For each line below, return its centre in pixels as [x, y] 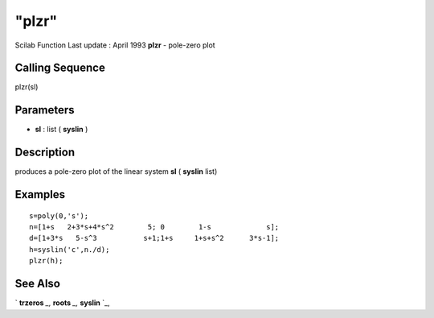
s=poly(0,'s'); [59, 216]
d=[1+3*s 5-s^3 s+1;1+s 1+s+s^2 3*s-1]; [154, 238]
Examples [40, 194]
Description [45, 153]
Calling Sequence [60, 68]
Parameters [45, 110]
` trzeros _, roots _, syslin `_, [62, 303]
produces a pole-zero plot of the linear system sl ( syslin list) [116, 171]
